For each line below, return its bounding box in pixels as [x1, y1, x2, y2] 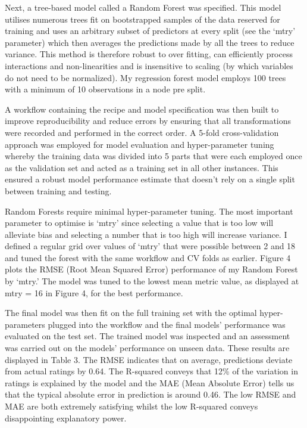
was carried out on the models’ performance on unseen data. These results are [5, 342, 290, 354]
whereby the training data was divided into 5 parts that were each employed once [5, 150, 302, 162]
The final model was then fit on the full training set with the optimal [5, 306, 257, 319]
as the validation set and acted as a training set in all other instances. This [5, 161, 278, 173]
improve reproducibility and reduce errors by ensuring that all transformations [5, 114, 292, 127]
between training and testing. [5, 184, 112, 197]
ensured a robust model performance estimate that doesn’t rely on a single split [5, 173, 295, 185]
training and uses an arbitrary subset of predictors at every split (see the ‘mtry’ [5, 24, 296, 37]
